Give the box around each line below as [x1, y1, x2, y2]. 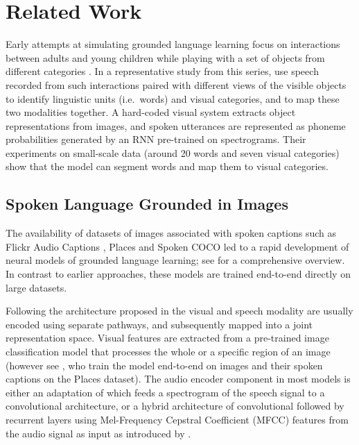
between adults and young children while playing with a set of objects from [6, 50, 325, 65]
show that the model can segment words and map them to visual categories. [6, 159, 329, 174]
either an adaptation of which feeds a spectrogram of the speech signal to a [6, 385, 325, 399]
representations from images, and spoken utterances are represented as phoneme [6, 118, 346, 133]
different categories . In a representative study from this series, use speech [6, 64, 319, 78]
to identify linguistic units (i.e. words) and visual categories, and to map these [6, 91, 340, 106]
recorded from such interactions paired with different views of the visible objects [6, 77, 347, 92]
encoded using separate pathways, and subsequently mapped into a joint [6, 317, 313, 331]
